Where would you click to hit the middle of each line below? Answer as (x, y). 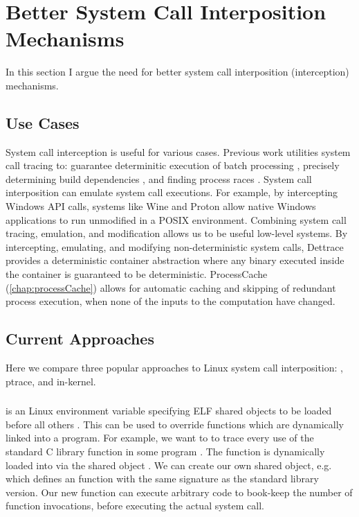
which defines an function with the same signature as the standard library (162, 479)
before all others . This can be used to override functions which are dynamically (175, 424)
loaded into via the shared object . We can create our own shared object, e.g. (169, 465)
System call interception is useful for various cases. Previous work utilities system (178, 151)
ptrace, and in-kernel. (51, 381)
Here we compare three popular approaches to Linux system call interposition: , (174, 368)
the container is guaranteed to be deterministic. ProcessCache (137, 274)
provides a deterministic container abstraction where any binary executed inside (175, 260)
